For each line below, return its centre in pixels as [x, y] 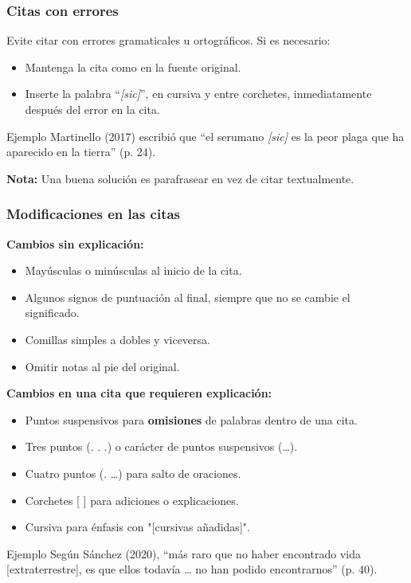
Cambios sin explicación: [75, 243]
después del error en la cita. [92, 109]
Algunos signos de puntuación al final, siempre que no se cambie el [188, 297]
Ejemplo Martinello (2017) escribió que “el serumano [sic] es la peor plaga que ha [205, 136]
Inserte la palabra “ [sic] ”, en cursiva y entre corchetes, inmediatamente [198, 94]
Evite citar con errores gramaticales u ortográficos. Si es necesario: [168, 40]
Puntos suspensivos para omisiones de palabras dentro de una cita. [191, 419]
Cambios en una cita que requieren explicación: [139, 393]
